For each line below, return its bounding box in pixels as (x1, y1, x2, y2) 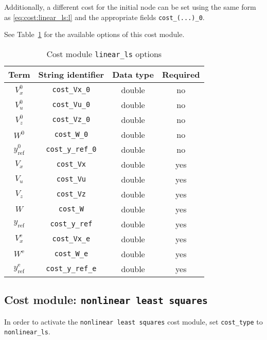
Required (162, 68, 200, 80)
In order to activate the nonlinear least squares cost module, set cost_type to (4, 316, 263, 327)
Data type (112, 68, 154, 80)
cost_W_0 (54, 130, 88, 139)
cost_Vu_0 (52, 100, 91, 109)
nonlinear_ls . (4, 326, 50, 337)
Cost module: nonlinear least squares (4, 292, 208, 308)
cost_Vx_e (52, 235, 91, 243)
